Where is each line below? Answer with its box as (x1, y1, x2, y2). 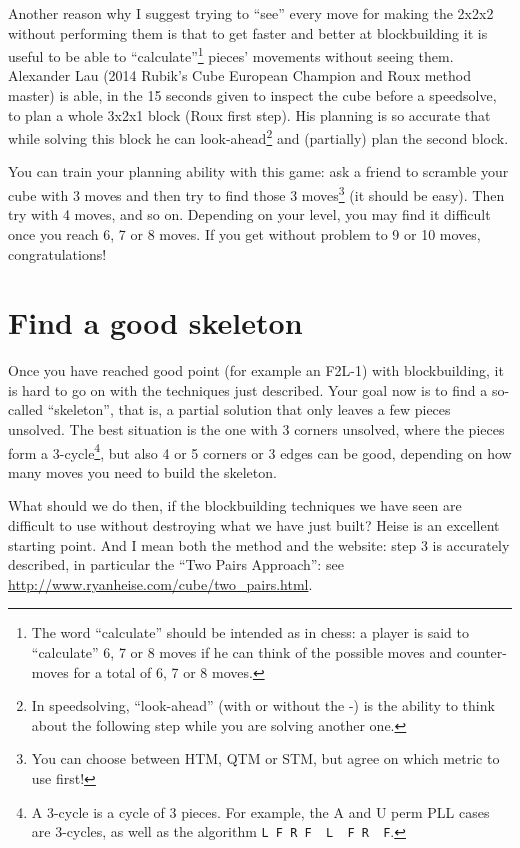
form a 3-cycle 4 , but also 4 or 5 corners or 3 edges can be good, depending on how (8, 439, 512, 463)
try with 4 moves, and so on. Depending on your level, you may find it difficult (8, 204, 491, 225)
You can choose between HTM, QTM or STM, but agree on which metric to (31, 748, 500, 769)
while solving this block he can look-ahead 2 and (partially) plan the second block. (8, 125, 509, 148)
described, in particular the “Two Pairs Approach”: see (8, 554, 344, 575)
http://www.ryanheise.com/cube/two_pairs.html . (8, 573, 313, 594)
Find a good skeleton (8, 302, 303, 343)
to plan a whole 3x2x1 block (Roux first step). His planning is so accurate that (8, 104, 491, 125)
